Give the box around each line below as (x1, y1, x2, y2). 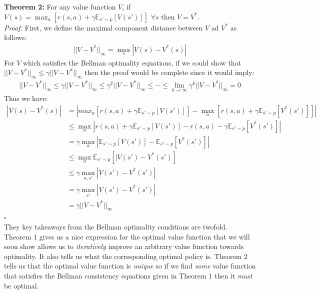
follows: (4, 32, 27, 42)
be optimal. (4, 280, 39, 290)
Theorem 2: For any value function (4, 1, 116, 11)
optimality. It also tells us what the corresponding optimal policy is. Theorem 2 (4, 250, 248, 261)
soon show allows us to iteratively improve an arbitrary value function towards (4, 241, 244, 251)
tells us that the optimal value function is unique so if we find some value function (4, 260, 256, 271)
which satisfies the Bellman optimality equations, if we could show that (22, 57, 241, 67)
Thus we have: (4, 92, 48, 103)
